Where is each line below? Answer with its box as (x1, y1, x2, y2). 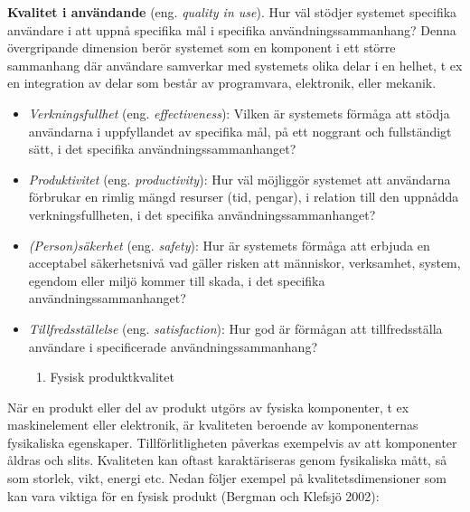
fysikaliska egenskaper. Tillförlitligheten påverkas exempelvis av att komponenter (7, 432, 457, 451)
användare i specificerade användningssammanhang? (28, 337, 318, 356)
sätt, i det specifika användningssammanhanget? (28, 139, 296, 158)
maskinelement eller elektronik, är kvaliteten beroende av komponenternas (7, 415, 418, 434)
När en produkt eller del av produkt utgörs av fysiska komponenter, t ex (7, 397, 409, 416)
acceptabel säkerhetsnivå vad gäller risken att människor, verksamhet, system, (28, 253, 461, 272)
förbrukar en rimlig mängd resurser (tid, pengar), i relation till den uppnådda (28, 187, 459, 206)
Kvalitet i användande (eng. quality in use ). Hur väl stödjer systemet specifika (7, 3, 457, 21)
